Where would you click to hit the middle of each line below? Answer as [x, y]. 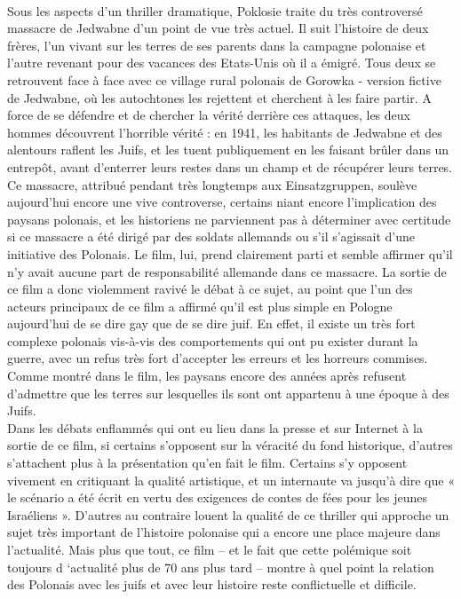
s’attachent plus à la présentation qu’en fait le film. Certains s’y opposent [207, 463]
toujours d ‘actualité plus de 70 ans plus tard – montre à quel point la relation [221, 567]
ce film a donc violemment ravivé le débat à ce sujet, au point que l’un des [210, 289]
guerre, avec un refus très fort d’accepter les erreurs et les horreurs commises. [218, 358]
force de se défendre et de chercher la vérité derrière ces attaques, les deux [209, 115]
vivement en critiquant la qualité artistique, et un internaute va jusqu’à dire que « [231, 480]
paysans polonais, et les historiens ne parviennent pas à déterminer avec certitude [229, 219]
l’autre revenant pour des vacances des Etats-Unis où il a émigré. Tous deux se [222, 63]
